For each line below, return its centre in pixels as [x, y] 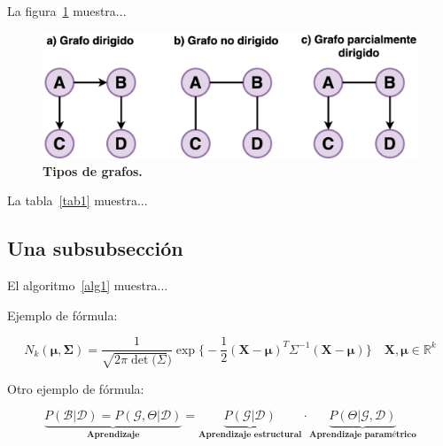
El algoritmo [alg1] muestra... [88, 285]
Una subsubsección [95, 248]
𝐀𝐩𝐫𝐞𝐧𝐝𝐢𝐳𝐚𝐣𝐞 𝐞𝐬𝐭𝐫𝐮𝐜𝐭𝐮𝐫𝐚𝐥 [250, 435]
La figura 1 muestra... [67, 11]
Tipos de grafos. [93, 170]
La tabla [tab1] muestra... [78, 200]
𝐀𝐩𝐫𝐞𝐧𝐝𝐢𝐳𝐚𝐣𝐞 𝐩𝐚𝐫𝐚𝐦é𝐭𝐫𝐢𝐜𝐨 [362, 435]
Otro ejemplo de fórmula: [76, 388]
